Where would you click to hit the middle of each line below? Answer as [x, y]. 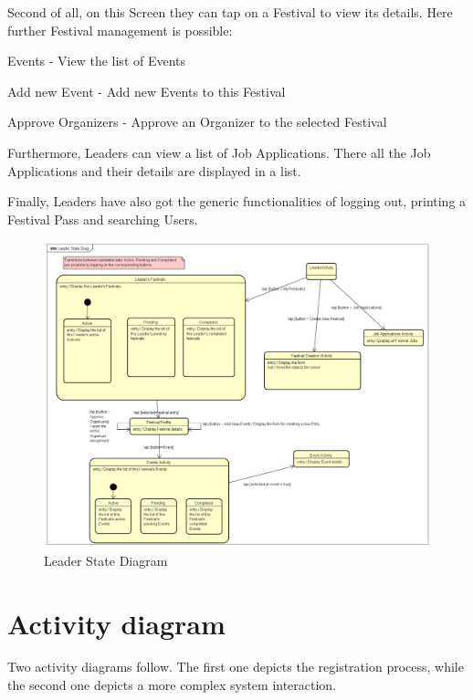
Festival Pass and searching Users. [103, 219]
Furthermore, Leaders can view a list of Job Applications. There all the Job [219, 152]
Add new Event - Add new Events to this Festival [147, 91]
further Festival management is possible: [120, 30]
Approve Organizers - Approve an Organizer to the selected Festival [197, 122]
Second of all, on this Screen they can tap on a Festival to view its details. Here [230, 12]
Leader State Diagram [106, 560]
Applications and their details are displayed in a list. [154, 170]
